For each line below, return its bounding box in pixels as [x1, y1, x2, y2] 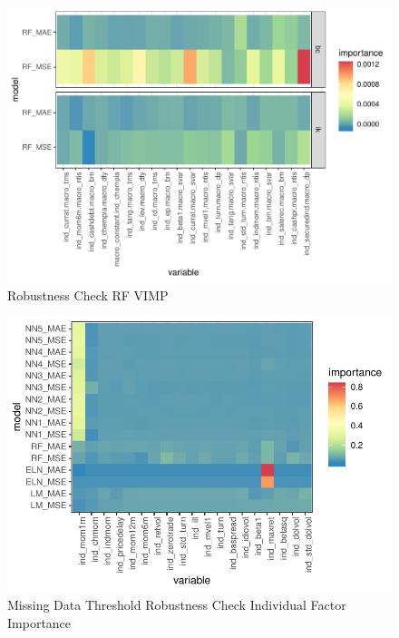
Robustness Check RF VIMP [7, 285, 169, 304]
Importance [7, 613, 72, 632]
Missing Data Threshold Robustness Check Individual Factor [7, 595, 346, 614]
